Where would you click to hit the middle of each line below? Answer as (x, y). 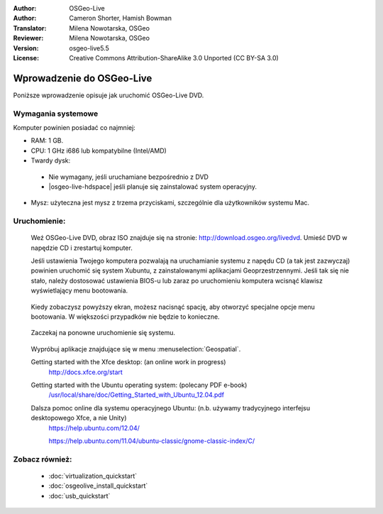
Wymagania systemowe (56, 114)
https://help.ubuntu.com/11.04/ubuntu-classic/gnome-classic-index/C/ (152, 441)
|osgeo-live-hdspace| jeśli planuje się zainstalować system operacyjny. (152, 186)
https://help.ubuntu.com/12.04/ (94, 428)
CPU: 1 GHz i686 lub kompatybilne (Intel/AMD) (99, 151)
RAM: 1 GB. (47, 141)
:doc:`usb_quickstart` (79, 496)
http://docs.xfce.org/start (86, 372)
